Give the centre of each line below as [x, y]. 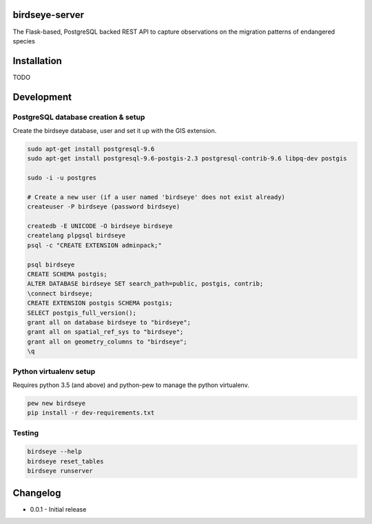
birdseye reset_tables [65, 461]
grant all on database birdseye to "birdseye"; [109, 322]
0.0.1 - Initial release [58, 509]
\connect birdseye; [60, 293]
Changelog [37, 493]
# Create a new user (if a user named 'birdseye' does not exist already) [156, 197]
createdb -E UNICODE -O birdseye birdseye [100, 226]
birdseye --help [55, 452]
